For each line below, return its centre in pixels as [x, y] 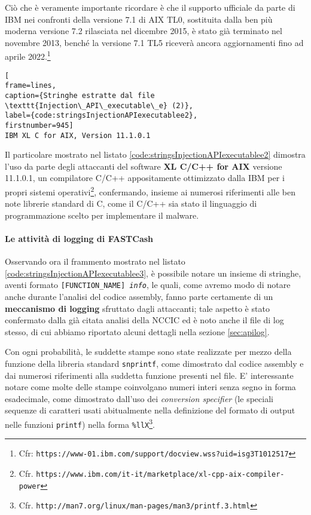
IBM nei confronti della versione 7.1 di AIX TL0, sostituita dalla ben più [139, 19]
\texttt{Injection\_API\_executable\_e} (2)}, [99, 105]
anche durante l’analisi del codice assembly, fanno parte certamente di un [139, 297]
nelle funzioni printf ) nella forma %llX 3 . [80, 423]
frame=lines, [31, 86]
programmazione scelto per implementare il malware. [102, 215]
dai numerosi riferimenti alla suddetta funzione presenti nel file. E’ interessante [149, 375]
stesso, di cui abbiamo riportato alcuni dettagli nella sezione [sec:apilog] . [137, 331]
